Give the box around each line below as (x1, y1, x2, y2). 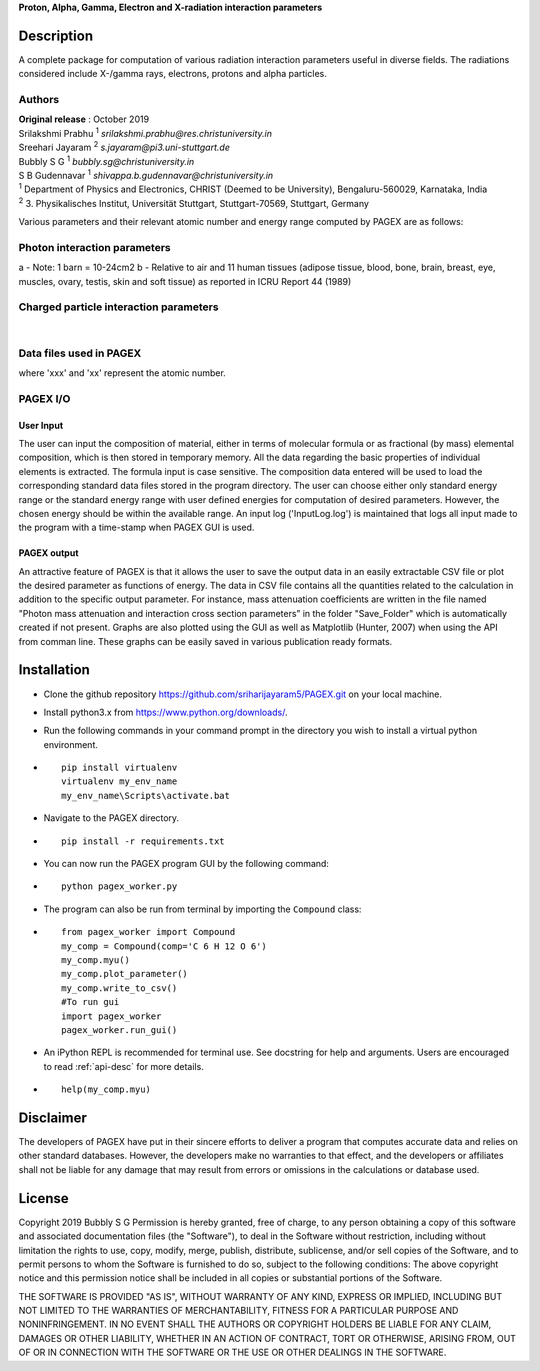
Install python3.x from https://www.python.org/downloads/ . (43, 706, 288, 718)
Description (18, 27, 94, 44)
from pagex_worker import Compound (61, 926, 236, 938)
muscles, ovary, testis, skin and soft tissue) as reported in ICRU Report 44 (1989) (18, 275, 352, 287)
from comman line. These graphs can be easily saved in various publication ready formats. (18, 635, 393, 647)
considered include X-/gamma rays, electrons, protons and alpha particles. (18, 68, 327, 80)
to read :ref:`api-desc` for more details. (43, 1060, 204, 1072)
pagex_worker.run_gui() (61, 1024, 178, 1035)
